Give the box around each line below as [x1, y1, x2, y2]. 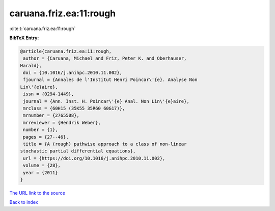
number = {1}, [23, 127, 58, 133]
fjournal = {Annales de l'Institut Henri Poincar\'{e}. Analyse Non [23, 77, 198, 83]
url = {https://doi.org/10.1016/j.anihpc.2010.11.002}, [23, 155, 166, 161]
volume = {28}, [23, 163, 61, 168]
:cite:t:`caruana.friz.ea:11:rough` [9, 25, 76, 32]
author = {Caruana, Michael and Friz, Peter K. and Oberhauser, [23, 56, 187, 61]
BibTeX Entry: [9, 35, 39, 41]
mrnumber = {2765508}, [23, 113, 80, 118]
